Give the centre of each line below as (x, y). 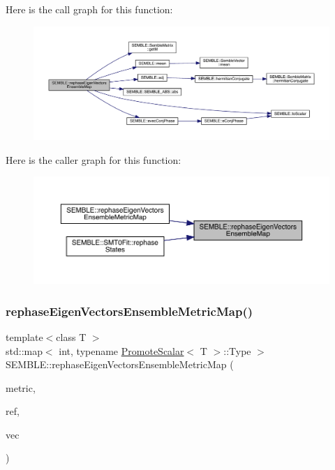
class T (71, 336)
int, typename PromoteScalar (121, 350)
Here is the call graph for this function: (89, 9)
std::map (24, 350)
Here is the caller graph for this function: (94, 159)
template (24, 336)
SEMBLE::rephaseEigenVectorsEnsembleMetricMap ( (120, 364)
